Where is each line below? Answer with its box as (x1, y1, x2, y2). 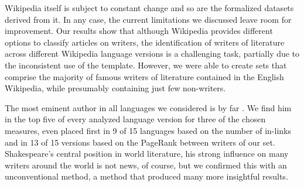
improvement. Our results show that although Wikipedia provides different (5, 25, 273, 37)
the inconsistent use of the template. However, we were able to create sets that (5, 58, 287, 71)
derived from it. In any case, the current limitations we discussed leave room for (5, 13, 292, 25)
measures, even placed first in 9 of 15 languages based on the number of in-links (5, 124, 292, 136)
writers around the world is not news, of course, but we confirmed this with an (5, 159, 287, 171)
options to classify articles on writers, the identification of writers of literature (5, 36, 285, 48)
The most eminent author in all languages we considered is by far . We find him (5, 101, 292, 113)
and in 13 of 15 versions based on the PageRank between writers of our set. (5, 136, 275, 148)
